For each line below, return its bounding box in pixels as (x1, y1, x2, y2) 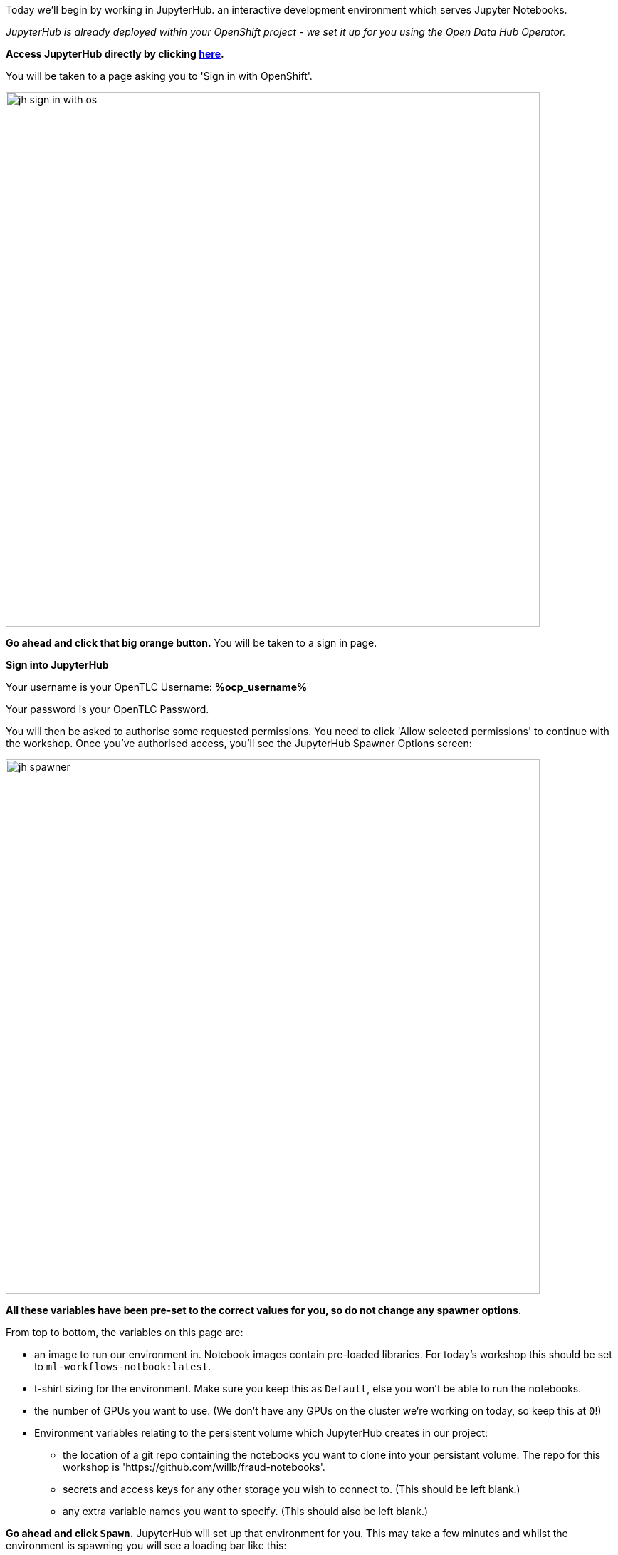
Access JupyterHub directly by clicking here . (6, 48, 224, 60)
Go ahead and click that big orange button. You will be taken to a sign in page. (6, 637, 377, 649)
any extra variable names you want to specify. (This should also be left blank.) (63, 1505, 429, 1517)
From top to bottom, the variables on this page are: (6, 1326, 243, 1338)
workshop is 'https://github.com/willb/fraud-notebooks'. (63, 1461, 325, 1473)
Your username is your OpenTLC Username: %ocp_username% (6, 681, 308, 693)
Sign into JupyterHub (6, 659, 109, 671)
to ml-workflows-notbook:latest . (34, 1360, 211, 1372)
